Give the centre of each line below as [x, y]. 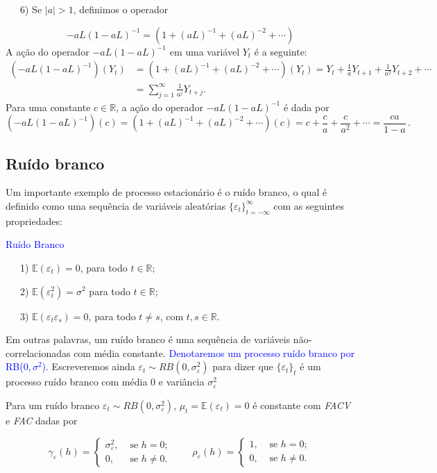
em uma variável [205, 51]
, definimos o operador [121, 9]
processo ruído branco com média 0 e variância [105, 382]
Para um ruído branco [53, 405]
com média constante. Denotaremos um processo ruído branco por [214, 352]
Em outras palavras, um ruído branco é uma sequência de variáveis [148, 339]
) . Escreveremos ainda [88, 366]
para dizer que [243, 366]
